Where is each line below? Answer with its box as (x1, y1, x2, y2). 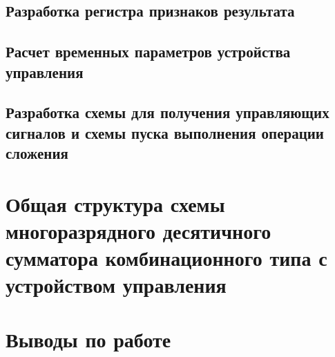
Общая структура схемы (6, 189, 225, 218)
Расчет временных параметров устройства (6, 41, 291, 62)
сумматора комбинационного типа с (6, 244, 327, 272)
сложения (6, 142, 68, 164)
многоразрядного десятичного (6, 216, 271, 244)
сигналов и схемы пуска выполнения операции (6, 122, 324, 143)
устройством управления (6, 271, 227, 299)
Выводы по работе (6, 325, 171, 353)
